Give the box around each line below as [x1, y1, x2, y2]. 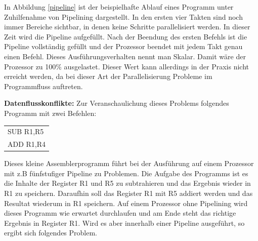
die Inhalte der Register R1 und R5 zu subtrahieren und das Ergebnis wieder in [4, 178, 251, 188]
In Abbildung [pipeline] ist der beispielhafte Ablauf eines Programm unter [4, 2, 234, 12]
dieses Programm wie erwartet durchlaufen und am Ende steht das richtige [4, 208, 236, 218]
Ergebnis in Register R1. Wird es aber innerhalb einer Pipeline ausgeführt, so [4, 217, 245, 228]
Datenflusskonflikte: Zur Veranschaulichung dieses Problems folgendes [4, 98, 229, 108]
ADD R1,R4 [8, 139, 46, 149]
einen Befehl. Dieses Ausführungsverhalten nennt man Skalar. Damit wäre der [4, 51, 246, 61]
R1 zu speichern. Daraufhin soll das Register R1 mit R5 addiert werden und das [4, 188, 253, 198]
